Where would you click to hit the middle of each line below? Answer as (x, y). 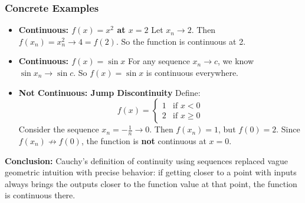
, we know (236, 61)
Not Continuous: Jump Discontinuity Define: (109, 92)
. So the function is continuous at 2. (181, 41)
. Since (288, 129)
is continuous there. (40, 195)
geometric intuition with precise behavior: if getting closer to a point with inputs (151, 172)
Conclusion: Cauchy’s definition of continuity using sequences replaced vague (147, 160)
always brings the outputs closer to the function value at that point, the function (151, 183)
